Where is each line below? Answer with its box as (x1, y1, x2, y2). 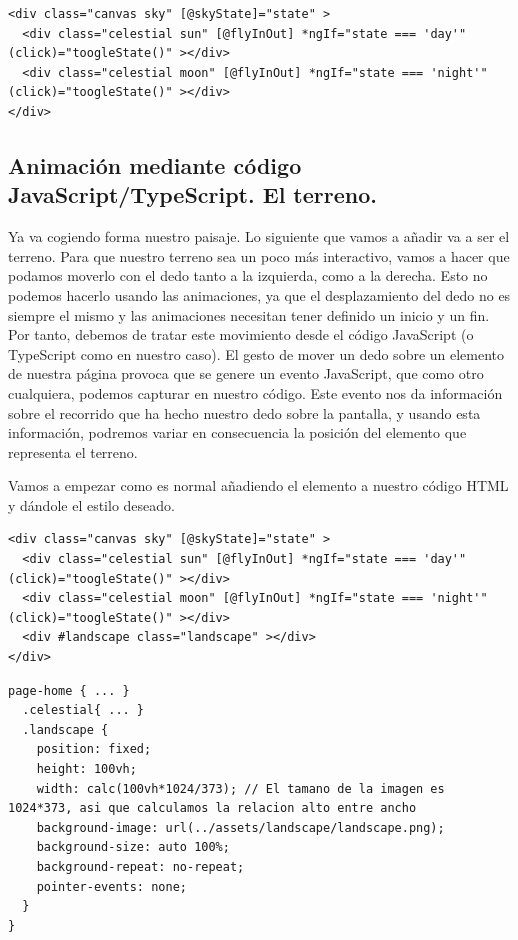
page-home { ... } (8, 683, 130, 698)
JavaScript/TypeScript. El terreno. (8, 179, 377, 210)
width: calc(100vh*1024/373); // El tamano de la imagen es (36, 781, 445, 796)
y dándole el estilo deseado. (8, 494, 175, 515)
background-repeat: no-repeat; (36, 859, 245, 874)
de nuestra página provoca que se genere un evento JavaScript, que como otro (8, 363, 484, 384)
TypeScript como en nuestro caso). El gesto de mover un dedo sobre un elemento (8, 343, 505, 364)
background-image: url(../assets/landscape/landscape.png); (36, 820, 445, 835)
